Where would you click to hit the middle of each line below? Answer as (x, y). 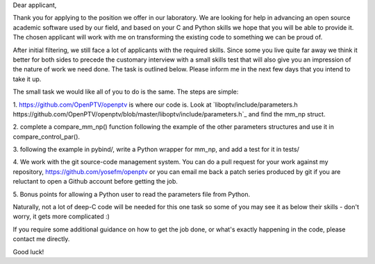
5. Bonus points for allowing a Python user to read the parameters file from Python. (132, 194)
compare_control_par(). (46, 137)
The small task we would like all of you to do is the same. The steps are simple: (126, 92)
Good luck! (28, 252)
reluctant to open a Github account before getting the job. (95, 182)
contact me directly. (41, 239)
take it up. (27, 79)
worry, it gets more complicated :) (61, 217)
